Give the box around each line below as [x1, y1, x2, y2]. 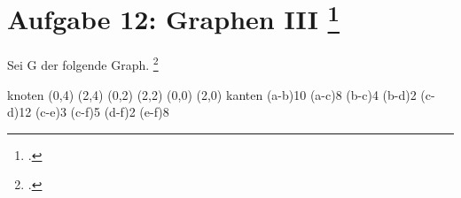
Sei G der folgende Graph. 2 [7, 53, 159, 74]
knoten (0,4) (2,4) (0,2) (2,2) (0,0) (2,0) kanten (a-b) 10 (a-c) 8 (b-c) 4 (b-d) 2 [7, 85, 417, 103]
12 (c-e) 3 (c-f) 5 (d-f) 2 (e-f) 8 [19, 103, 169, 121]
